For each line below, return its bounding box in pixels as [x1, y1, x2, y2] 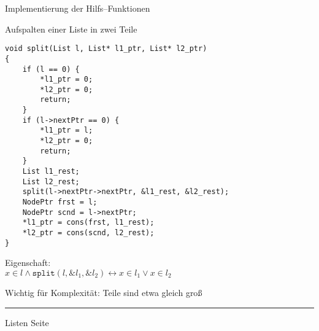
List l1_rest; [22, 167, 80, 176]
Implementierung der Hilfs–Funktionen [5, 2, 150, 14]
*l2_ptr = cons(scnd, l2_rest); [22, 228, 155, 237]
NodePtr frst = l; [22, 198, 98, 207]
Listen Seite [5, 316, 49, 329]
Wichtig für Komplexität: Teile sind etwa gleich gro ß [5, 286, 202, 298]
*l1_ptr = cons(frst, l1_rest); [22, 218, 155, 227]
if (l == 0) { [22, 64, 80, 74]
